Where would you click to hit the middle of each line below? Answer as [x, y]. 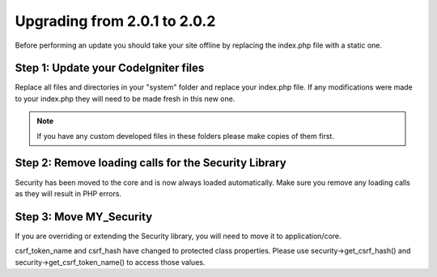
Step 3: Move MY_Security [84, 217]
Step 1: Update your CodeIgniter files [110, 68]
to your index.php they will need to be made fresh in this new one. [125, 99]
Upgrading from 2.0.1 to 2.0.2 [115, 21]
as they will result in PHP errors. [68, 193]
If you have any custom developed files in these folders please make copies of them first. [186, 136]
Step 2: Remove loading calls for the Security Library [151, 163]
